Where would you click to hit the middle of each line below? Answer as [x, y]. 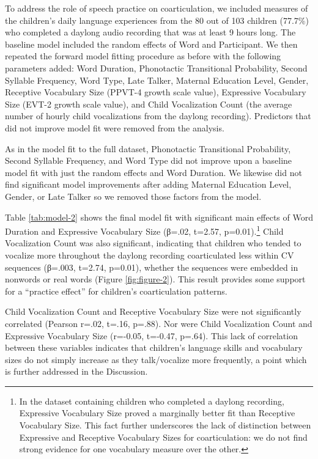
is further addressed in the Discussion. [76, 371]
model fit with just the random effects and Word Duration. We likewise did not [153, 172]
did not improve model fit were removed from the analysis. [115, 127]
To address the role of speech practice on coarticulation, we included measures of [157, 8]
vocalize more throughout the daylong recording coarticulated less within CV [150, 255]
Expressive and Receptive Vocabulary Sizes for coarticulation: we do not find [163, 437]
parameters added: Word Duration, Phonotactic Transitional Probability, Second [156, 68]
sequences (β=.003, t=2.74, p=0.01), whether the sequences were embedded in [152, 267]
